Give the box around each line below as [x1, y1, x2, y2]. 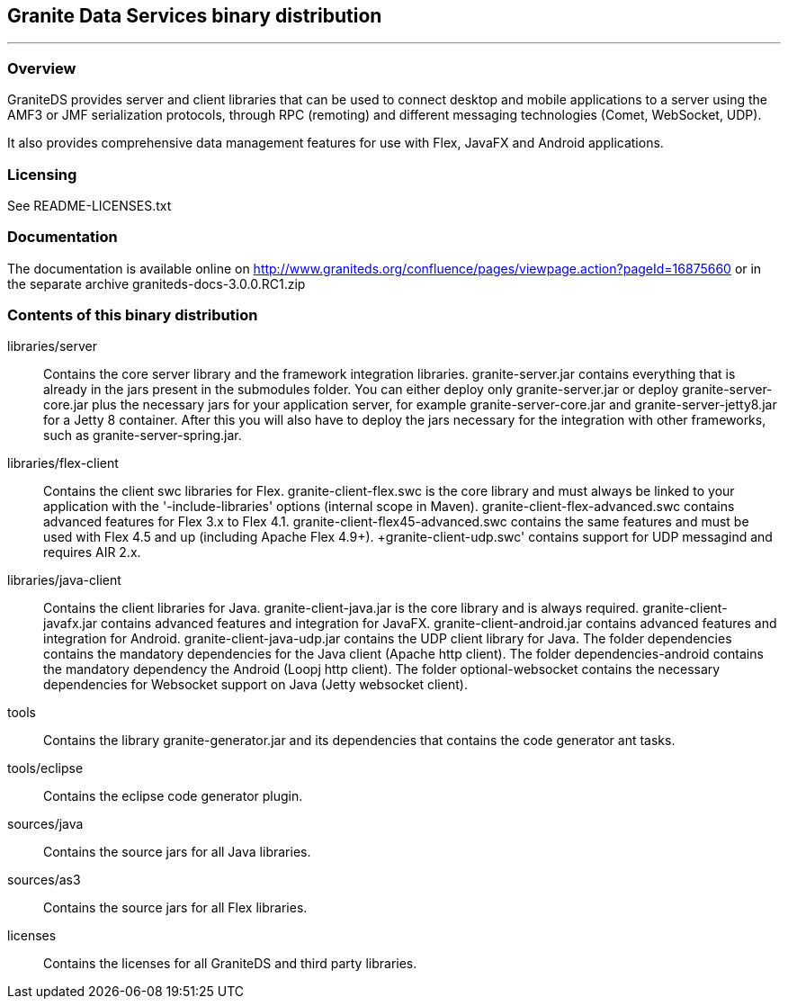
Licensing [7, 165, 77, 184]
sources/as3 [7, 872, 81, 888]
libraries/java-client [7, 572, 121, 588]
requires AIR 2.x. [43, 544, 141, 561]
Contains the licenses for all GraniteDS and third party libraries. [43, 956, 417, 972]
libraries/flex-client [7, 455, 119, 472]
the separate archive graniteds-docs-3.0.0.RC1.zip [7, 275, 306, 292]
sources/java [7, 816, 84, 832]
